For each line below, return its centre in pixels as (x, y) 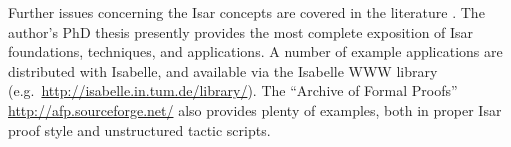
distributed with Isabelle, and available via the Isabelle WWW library (223, 70)
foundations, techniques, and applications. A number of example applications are (255, 51)
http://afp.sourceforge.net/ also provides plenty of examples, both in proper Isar (255, 109)
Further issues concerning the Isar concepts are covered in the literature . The (246, 12)
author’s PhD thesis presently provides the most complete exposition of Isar (241, 31)
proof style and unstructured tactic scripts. (139, 129)
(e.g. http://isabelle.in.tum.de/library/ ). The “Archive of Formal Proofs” (233, 90)
